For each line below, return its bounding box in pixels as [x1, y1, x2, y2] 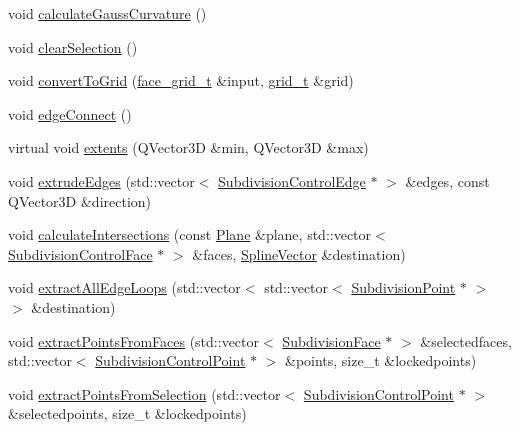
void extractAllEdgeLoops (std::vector [8, 277, 241, 298]
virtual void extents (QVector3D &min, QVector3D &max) [8, 137, 369, 158]
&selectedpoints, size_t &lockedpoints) [8, 403, 247, 424]
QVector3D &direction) [8, 190, 152, 211]
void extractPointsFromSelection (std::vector [8, 383, 281, 404]
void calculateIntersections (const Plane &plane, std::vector [8, 224, 372, 245]
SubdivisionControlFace [8, 243, 153, 264]
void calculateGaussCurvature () [8, 3, 207, 23]
